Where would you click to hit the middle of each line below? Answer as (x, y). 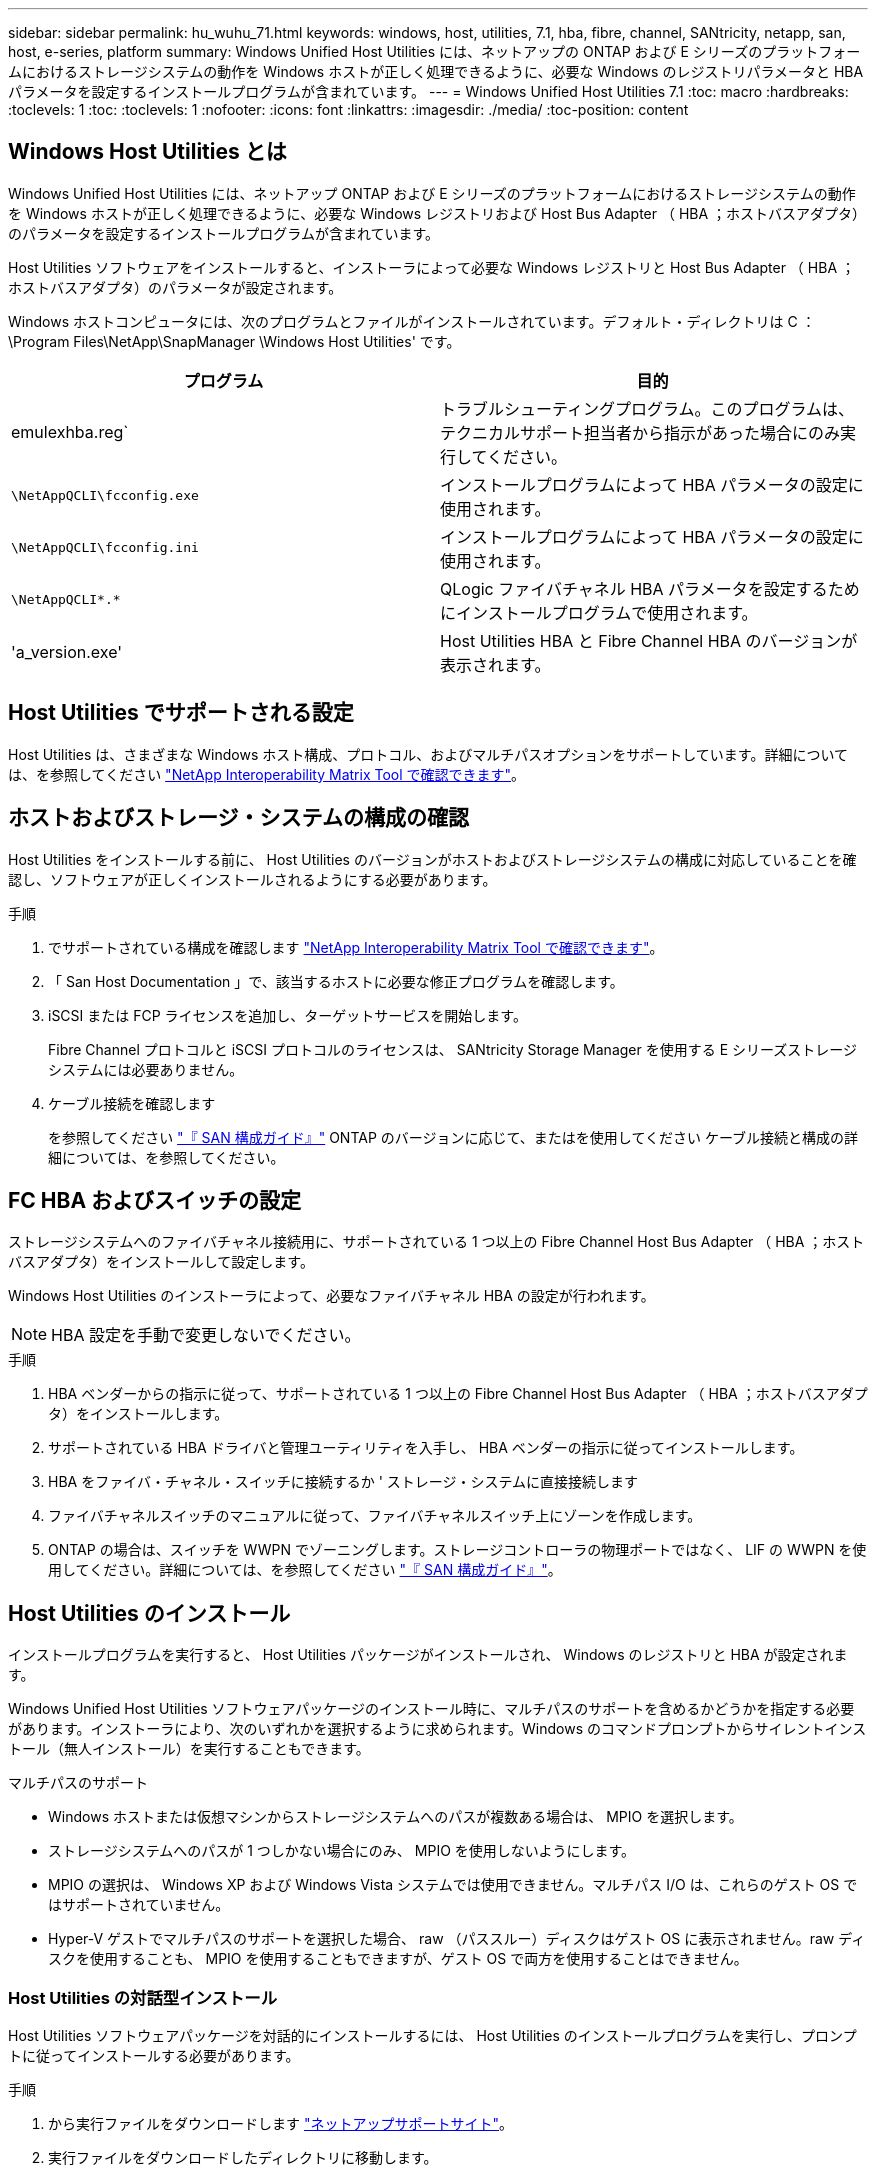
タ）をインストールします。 (138, 1414)
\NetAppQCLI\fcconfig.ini (105, 548)
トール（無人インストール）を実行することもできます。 (189, 1749)
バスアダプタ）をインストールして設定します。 (161, 1262)
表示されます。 (495, 664)
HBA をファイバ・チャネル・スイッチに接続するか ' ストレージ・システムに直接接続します (343, 1482)
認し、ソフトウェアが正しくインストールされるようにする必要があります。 (252, 879)
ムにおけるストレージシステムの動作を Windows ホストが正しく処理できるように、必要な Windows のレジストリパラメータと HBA (436, 71)
